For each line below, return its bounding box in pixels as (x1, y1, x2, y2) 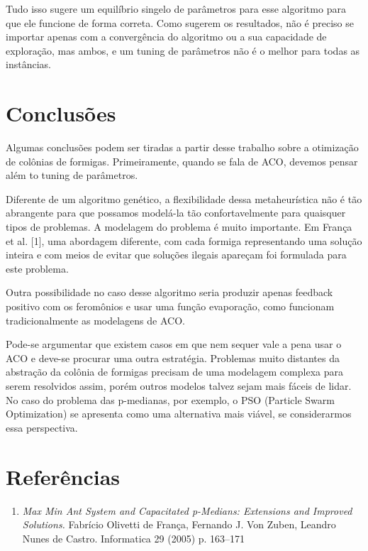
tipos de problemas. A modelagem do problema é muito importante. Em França (6, 219, 352, 234)
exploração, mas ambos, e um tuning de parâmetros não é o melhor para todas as (6, 43, 360, 58)
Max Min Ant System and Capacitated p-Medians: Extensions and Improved (22, 503, 352, 518)
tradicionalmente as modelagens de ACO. (6, 312, 185, 327)
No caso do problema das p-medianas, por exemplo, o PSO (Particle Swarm (6, 392, 335, 407)
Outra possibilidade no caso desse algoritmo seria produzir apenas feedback (6, 285, 333, 300)
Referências (6, 462, 121, 491)
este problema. (6, 261, 69, 275)
